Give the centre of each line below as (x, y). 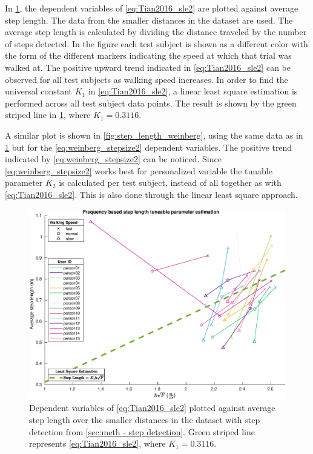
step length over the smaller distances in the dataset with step (145, 419)
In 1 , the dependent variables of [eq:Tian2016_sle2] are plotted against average (152, 8)
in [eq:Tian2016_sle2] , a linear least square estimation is (193, 91)
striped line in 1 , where (48, 115)
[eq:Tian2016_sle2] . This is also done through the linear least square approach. (151, 194)
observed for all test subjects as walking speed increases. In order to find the (147, 79)
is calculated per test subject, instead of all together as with (170, 183)
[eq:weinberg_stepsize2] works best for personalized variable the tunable (139, 170)
